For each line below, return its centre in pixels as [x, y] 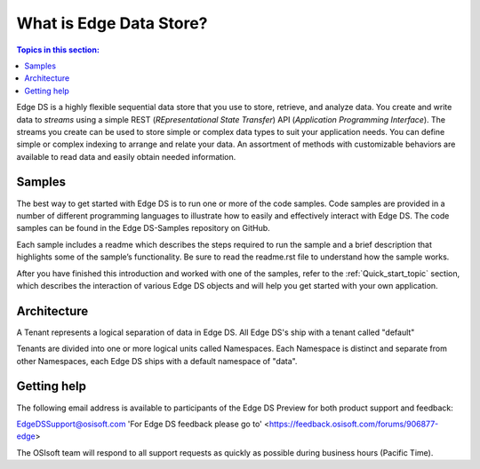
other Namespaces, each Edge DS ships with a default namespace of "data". [157, 361]
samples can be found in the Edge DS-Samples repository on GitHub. [143, 228]
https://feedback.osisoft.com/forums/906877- [354, 424]
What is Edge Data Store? [112, 23]
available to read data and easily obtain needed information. [126, 156]
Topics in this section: [58, 50]
